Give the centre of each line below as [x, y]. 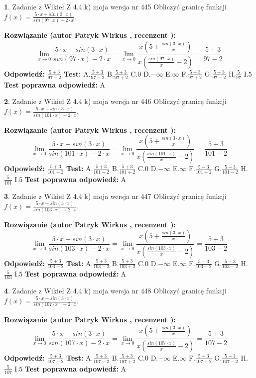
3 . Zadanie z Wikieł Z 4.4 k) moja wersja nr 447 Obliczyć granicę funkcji [115, 196]
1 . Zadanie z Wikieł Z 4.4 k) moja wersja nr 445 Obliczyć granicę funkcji [115, 6]
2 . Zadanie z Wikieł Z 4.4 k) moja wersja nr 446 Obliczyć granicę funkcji [115, 101]
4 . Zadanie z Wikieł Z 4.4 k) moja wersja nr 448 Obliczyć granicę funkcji [115, 291]
